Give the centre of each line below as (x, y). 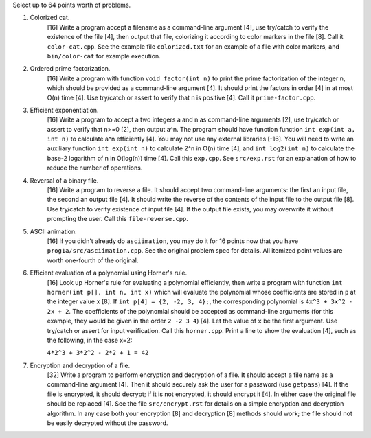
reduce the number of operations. (95, 168)
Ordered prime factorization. (70, 69)
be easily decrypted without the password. (108, 423)
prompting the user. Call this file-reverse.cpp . (118, 219)
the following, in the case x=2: (90, 340)
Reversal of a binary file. (64, 180)
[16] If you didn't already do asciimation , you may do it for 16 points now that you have (173, 241)
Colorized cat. (50, 18)
